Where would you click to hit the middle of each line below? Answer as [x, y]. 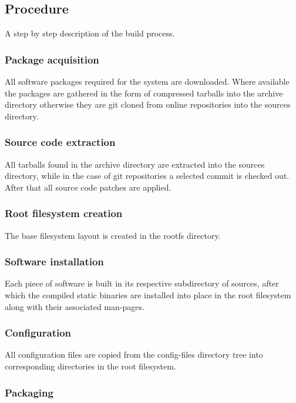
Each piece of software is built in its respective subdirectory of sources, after [142, 283]
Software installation [54, 262]
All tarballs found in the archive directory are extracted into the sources [135, 164]
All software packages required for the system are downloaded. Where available [147, 81]
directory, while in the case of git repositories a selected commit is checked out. [147, 176]
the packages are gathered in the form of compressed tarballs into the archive [144, 93]
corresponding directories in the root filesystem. [90, 366]
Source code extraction [60, 142]
